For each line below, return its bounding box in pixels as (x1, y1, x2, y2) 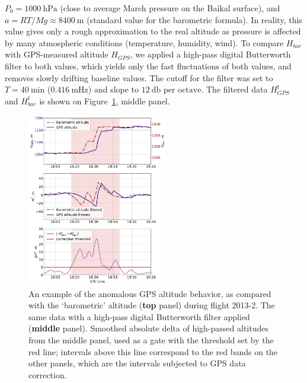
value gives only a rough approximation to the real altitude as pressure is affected (5, 25, 301, 37)
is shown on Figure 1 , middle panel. (39, 94, 170, 107)
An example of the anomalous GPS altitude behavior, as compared (28, 287, 271, 299)
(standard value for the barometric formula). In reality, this (87, 13, 302, 25)
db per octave (151, 86, 202, 95)
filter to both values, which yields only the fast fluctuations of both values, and (5, 59, 292, 72)
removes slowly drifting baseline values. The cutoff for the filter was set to (5, 71, 273, 84)
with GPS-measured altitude (5, 48, 108, 60)
